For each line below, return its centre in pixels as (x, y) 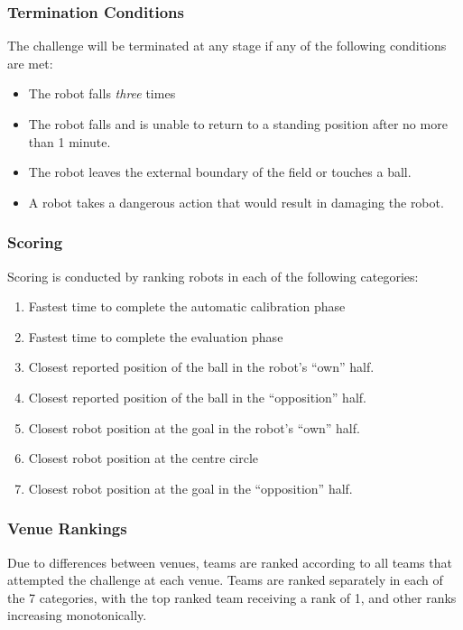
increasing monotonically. (77, 615)
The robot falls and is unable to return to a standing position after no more (238, 124)
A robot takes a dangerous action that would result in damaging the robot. (236, 202)
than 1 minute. (69, 141)
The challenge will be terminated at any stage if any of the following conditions (227, 46)
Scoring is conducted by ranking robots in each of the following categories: (213, 276)
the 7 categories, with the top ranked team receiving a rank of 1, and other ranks (232, 597)
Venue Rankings (67, 528)
